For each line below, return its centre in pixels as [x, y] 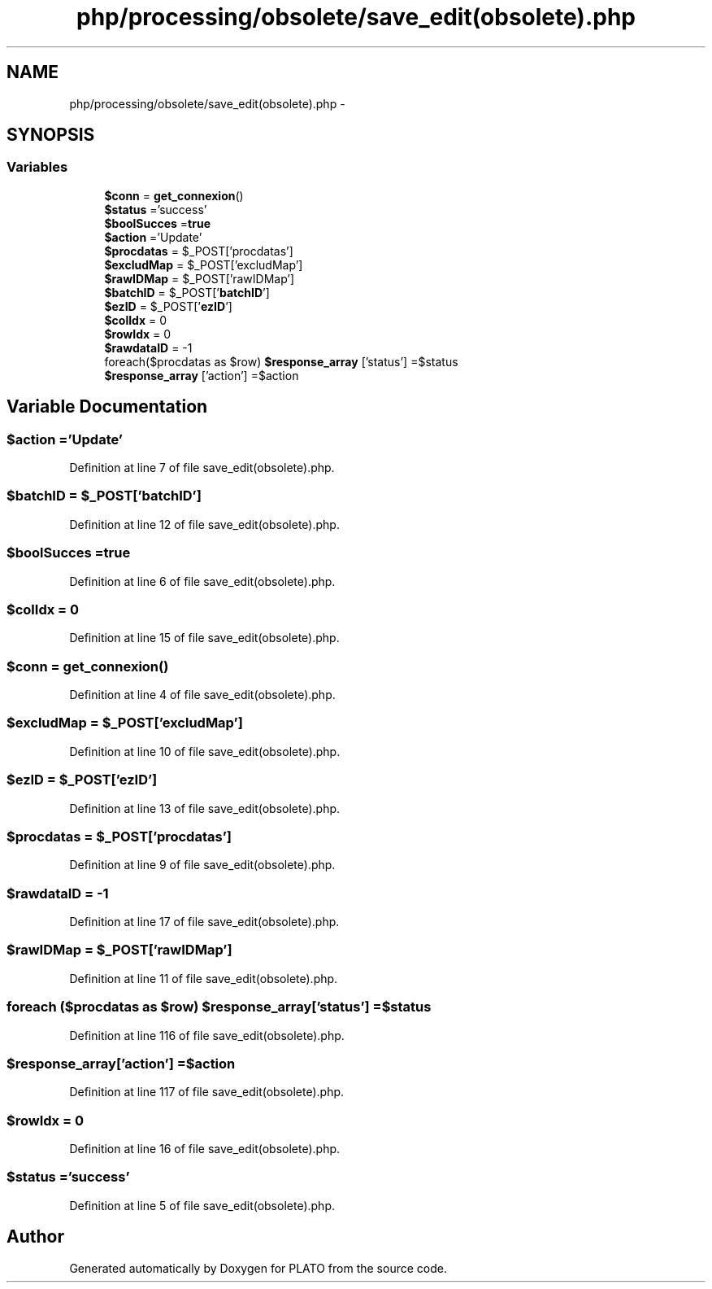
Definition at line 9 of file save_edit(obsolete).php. [202, 865]
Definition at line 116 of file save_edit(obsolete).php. [207, 1035]
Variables [37, 167]
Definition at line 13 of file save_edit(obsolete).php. [205, 808]
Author [35, 1237]
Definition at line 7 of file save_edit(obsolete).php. [202, 468]
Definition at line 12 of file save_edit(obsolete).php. [204, 524]
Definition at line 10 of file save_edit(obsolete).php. [205, 751]
